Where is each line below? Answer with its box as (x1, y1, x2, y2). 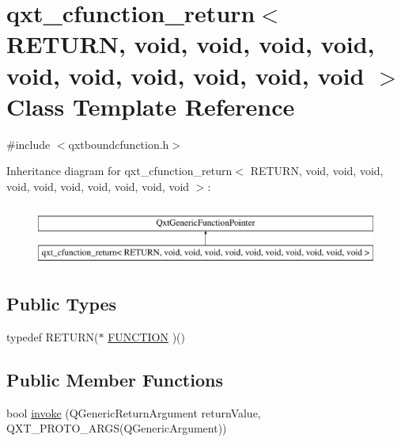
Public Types (6, 291, 117, 316)
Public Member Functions (6, 367, 223, 391)
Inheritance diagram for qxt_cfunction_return (6, 162, 233, 179)
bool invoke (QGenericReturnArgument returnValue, (6, 404, 261, 421)
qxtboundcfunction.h (68, 135, 169, 152)
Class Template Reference (6, 90, 295, 122)
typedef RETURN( (6, 328, 99, 345)
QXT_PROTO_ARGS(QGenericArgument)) (6, 420, 227, 436)
